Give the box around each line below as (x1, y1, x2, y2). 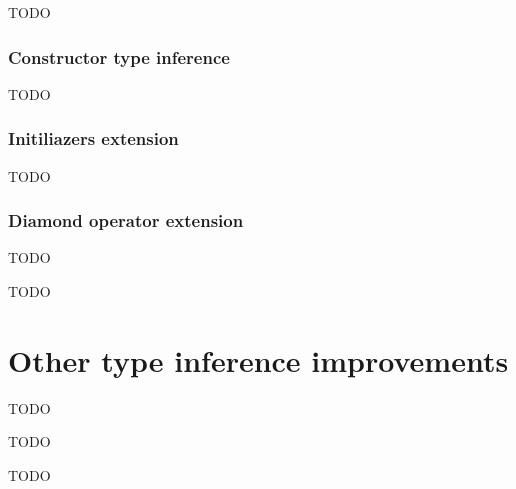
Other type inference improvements (8, 339, 509, 380)
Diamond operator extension (8, 208, 244, 233)
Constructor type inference (8, 44, 230, 69)
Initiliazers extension (8, 126, 179, 151)
